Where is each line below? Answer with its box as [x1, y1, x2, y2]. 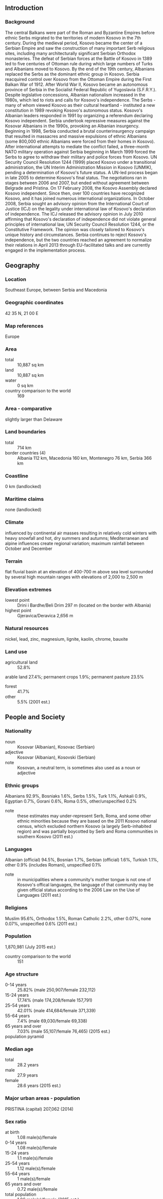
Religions [5, 904, 28, 911]
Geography [5, 261, 40, 270]
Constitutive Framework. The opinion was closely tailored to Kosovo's [5, 226, 145, 232]
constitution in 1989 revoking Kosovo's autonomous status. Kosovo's [5, 107, 143, 113]
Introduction [5, 4, 44, 12]
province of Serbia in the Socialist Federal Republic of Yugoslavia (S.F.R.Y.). [5, 86, 157, 92]
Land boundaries [5, 429, 46, 435]
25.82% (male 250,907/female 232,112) [17, 987, 96, 993]
